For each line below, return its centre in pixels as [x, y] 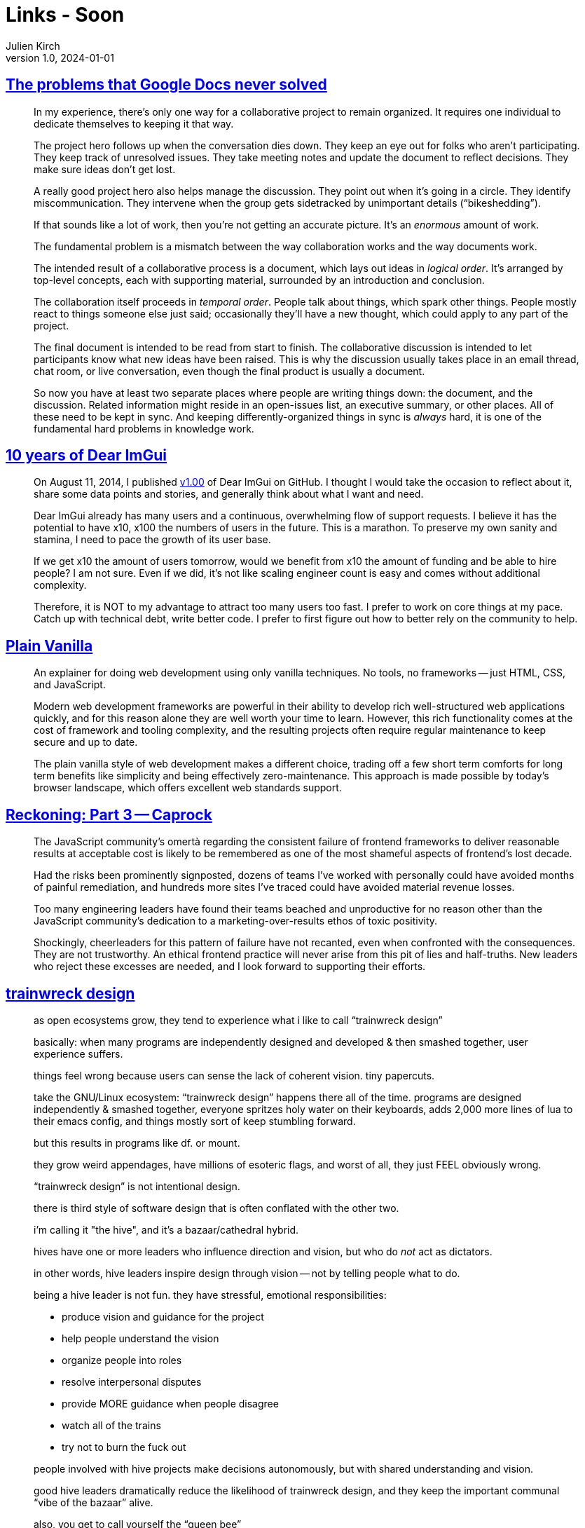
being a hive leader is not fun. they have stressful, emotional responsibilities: [210, 1295]
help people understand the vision [140, 1338]
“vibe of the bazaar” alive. [94, 1502]
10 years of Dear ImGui [87, 456]
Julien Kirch [33, 46]
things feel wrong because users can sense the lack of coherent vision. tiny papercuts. [234, 1075]
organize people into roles [122, 1360]
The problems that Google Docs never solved [166, 85]
